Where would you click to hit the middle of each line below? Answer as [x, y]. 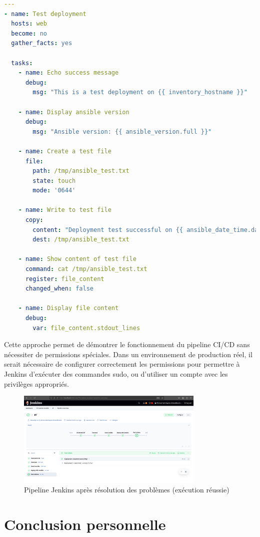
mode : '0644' [54, 191]
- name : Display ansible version [74, 112]
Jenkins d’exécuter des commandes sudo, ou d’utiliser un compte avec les [116, 373]
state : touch [54, 181]
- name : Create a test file [65, 151]
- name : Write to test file [65, 210]
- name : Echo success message [68, 73]
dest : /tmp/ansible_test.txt [81, 240]
